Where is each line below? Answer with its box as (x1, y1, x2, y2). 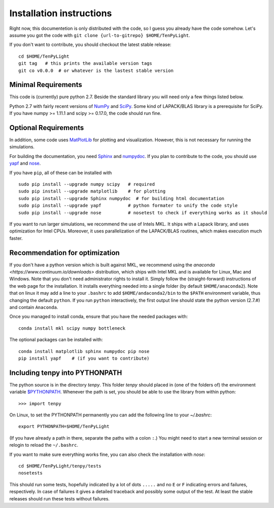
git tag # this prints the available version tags (18, 61, 152, 66)
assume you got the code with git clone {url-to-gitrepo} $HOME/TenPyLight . (9, 32, 190, 38)
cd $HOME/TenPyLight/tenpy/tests (18, 463, 101, 469)
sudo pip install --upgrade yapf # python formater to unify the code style (18, 203, 238, 209)
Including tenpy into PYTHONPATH (9, 368, 122, 377)
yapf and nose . (9, 160, 41, 167)
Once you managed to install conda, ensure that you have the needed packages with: (9, 314, 188, 320)
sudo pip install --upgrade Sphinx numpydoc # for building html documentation (18, 196, 225, 201)
